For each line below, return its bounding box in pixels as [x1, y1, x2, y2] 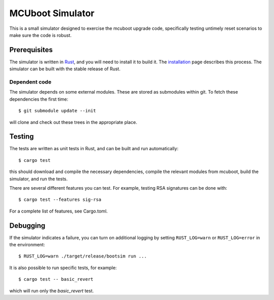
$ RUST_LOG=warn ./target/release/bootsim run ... [18, 253, 147, 259]
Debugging [9, 221, 46, 230]
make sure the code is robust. [9, 32, 72, 38]
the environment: [9, 242, 45, 248]
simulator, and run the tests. [9, 176, 68, 182]
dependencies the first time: [9, 96, 68, 102]
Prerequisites [9, 46, 53, 54]
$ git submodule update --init [18, 108, 96, 114]
